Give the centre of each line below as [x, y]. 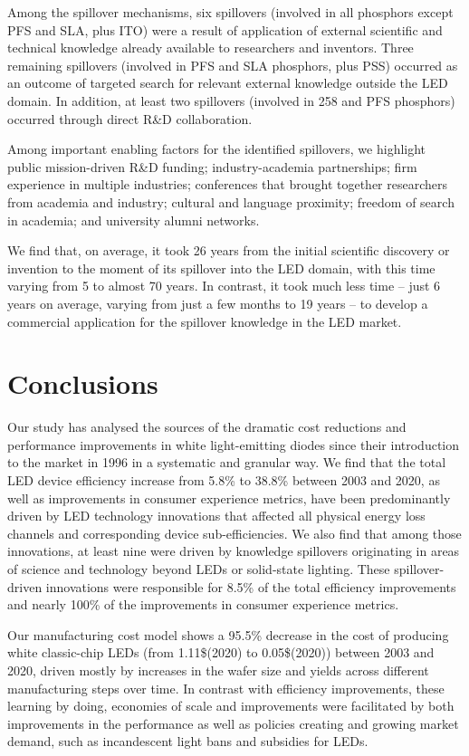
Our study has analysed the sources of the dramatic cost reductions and [207, 427]
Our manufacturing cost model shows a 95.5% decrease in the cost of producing [228, 634]
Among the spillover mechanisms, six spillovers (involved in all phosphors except [230, 12]
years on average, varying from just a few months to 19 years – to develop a [218, 303]
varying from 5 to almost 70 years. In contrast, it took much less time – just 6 [224, 286]
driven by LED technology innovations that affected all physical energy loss [216, 516]
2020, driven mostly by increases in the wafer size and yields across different [218, 670]
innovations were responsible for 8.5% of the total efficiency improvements [251, 586]
